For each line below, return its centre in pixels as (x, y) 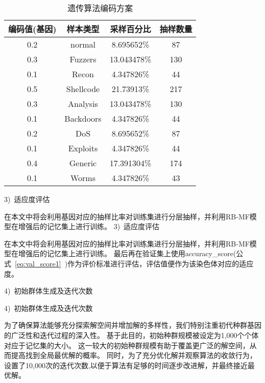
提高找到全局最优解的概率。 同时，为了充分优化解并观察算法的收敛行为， (134, 355)
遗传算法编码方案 (100, 8)
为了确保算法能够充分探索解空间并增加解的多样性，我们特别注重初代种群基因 (133, 325)
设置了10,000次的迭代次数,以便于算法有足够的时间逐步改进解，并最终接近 (126, 365)
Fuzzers (83, 59)
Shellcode (83, 89)
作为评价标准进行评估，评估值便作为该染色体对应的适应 (161, 263)
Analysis (83, 104)
